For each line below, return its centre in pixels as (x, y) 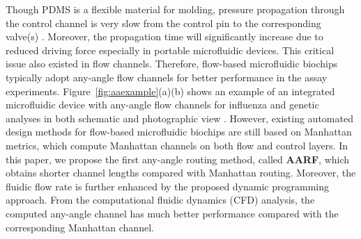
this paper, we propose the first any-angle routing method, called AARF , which (178, 159)
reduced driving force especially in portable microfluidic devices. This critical (170, 50)
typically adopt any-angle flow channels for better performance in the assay (167, 77)
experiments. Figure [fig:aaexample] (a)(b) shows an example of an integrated (170, 91)
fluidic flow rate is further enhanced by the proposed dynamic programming (167, 186)
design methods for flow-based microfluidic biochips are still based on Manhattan (179, 132)
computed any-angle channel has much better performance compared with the (172, 213)
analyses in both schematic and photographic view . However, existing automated (179, 118)
